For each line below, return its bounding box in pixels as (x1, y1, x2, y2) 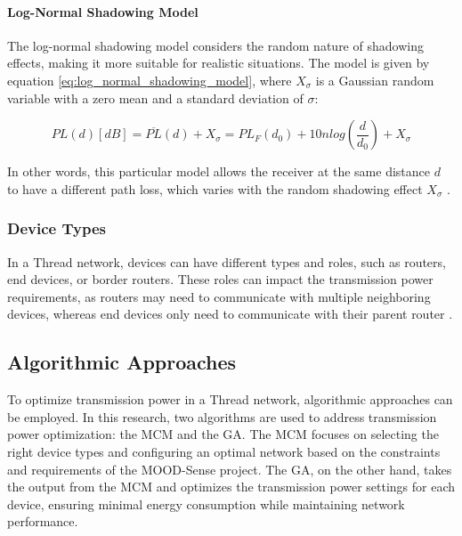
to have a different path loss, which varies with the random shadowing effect (7, 179, 423, 198)
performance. (7, 512, 78, 531)
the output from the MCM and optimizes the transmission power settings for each (7, 477, 456, 496)
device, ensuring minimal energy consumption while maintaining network (7, 494, 405, 513)
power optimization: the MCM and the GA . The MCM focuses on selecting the (7, 425, 439, 443)
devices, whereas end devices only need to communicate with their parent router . (7, 305, 453, 323)
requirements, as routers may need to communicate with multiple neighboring (7, 287, 431, 305)
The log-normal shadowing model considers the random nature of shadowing (7, 36, 424, 54)
